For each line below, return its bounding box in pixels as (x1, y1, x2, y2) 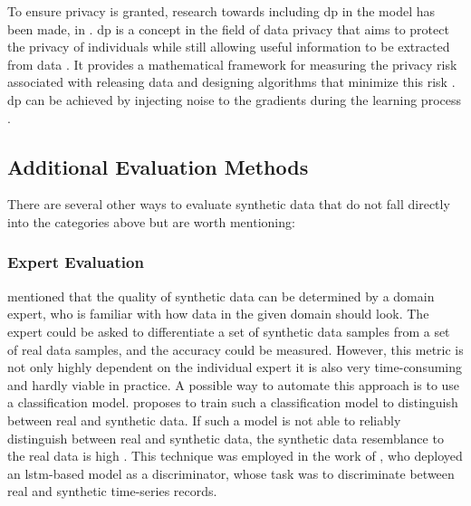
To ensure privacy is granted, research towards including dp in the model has (7, 2, 435, 20)
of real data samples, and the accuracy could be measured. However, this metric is (7, 339, 464, 358)
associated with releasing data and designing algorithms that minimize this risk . (7, 72, 456, 91)
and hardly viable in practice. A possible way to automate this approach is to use (7, 375, 460, 394)
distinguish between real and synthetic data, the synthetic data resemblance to (7, 428, 444, 447)
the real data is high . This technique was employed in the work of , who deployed (7, 446, 463, 465)
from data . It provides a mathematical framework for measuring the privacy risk (7, 54, 457, 73)
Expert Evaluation (7, 251, 144, 273)
